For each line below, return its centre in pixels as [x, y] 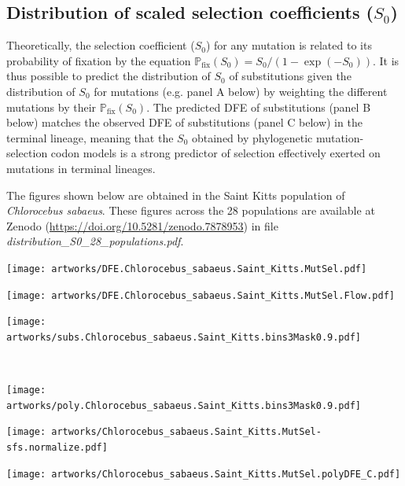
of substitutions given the [290, 76]
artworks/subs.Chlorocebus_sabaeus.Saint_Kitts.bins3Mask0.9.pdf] [184, 337]
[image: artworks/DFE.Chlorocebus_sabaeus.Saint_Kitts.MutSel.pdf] [187, 269]
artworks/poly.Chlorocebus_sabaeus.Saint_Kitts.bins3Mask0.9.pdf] [184, 405]
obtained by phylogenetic [252, 137]
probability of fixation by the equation [99, 60]
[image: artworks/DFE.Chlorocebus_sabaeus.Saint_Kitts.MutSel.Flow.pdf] [201, 295]
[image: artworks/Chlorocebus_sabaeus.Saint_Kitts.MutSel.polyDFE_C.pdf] [204, 474]
